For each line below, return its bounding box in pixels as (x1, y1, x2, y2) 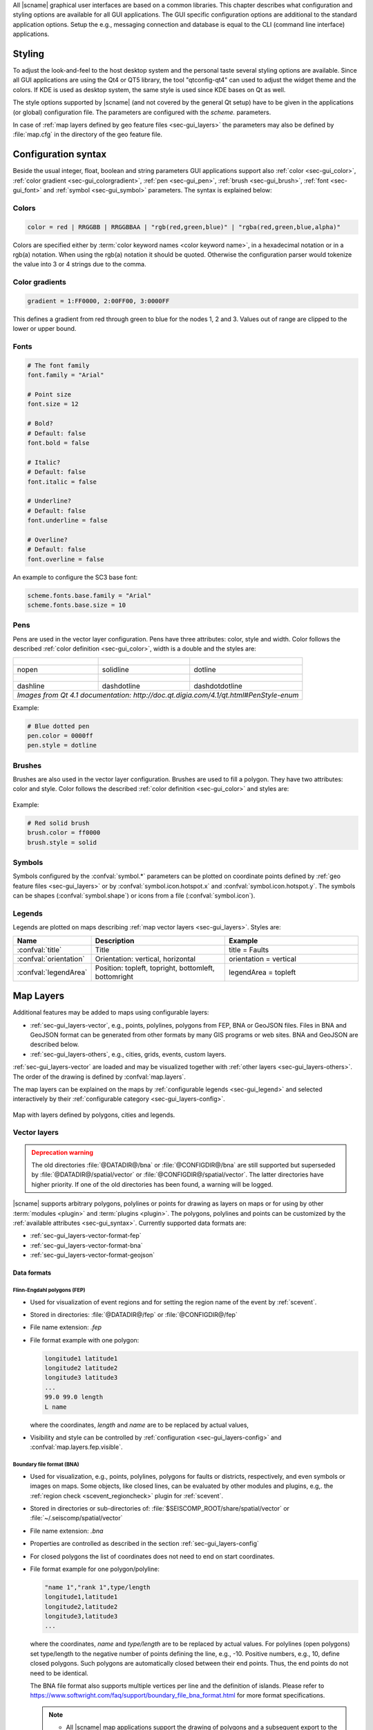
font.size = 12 (27, 400, 79, 408)
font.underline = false (27, 516, 108, 525)
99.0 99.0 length (44, 1393, 104, 1401)
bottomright (95, 972, 134, 981)
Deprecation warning (31, 1148, 93, 1156)
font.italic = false (27, 477, 97, 486)
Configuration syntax (12, 149, 107, 161)
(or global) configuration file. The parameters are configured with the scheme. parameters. (12, 108, 271, 116)
